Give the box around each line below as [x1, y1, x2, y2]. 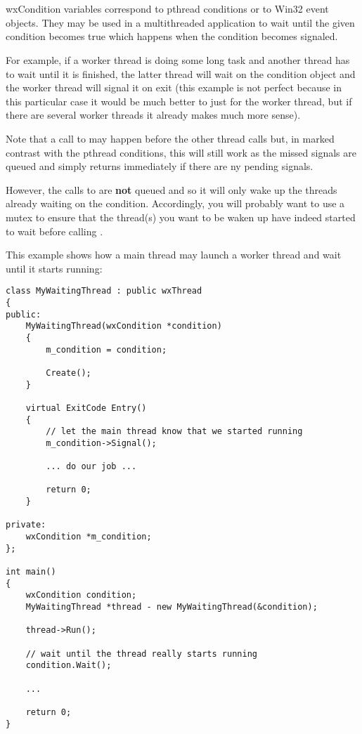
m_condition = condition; [46, 344, 167, 355]
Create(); [46, 367, 91, 378]
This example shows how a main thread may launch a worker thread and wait [6, 247, 342, 262]
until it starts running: [6, 261, 103, 275]
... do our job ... [46, 461, 137, 472]
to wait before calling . [6, 223, 103, 238]
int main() [6, 567, 56, 577]
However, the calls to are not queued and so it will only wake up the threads [6, 182, 337, 197]
